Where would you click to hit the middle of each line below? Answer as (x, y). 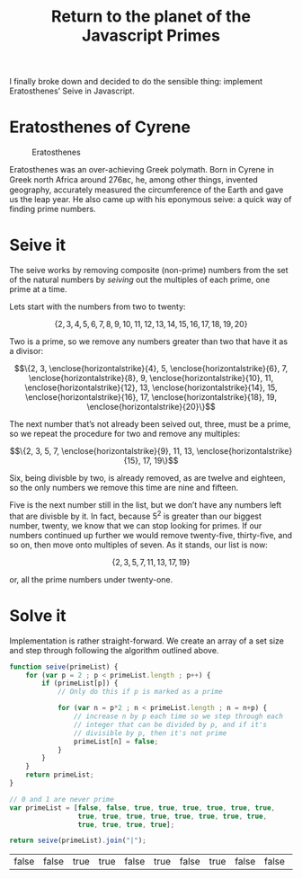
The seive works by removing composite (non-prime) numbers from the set (149, 271)
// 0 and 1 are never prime (62, 799)
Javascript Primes (151, 36)
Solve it (38, 615)
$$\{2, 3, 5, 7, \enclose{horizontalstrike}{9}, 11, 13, (102, 451)
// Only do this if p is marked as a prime (140, 692)
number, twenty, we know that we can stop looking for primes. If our (136, 525)
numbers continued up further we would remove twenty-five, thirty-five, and (151, 535)
